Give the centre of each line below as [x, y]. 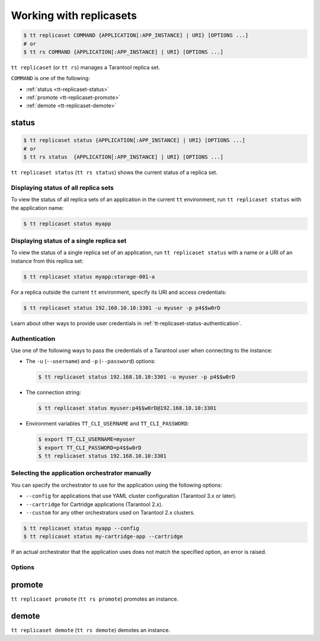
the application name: [37, 208]
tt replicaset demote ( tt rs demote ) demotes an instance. [91, 630]
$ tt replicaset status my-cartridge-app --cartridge [103, 537]
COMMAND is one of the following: [50, 78]
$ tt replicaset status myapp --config [81, 528]
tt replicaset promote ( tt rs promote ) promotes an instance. [95, 599]
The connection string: [53, 392]
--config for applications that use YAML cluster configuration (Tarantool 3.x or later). [131, 496]
